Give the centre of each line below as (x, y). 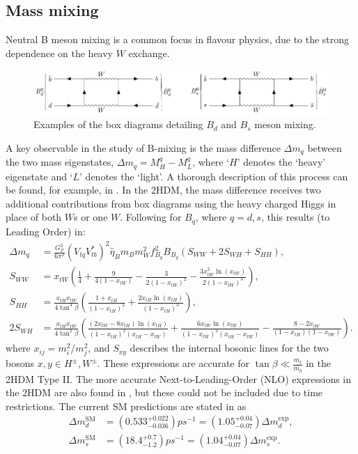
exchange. (149, 53)
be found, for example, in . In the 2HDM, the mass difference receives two (163, 190)
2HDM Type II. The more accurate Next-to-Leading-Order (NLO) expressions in (179, 378)
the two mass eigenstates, (60, 162)
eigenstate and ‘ (39, 176)
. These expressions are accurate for (173, 363)
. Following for (151, 217)
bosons (20, 363)
